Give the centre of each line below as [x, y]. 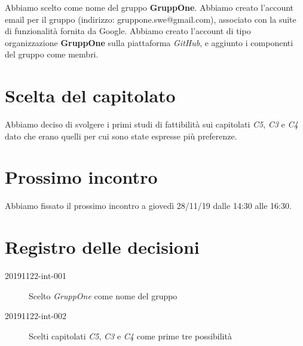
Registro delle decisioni [102, 247]
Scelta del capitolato [90, 95]
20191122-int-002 [36, 316]
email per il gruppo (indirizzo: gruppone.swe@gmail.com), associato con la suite [151, 19]
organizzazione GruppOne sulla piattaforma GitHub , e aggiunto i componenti [149, 42]
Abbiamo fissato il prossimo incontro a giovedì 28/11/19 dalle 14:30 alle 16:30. [148, 206]
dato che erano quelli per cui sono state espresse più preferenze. [121, 136]
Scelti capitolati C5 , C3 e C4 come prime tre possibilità [130, 336]
